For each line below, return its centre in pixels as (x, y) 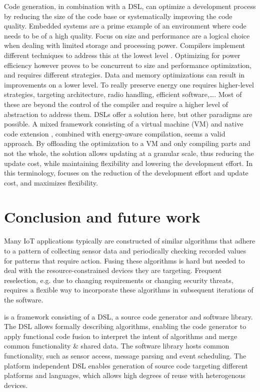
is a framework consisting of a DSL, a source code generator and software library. (128, 316)
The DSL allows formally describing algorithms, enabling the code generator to (125, 326)
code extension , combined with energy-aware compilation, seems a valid (115, 133)
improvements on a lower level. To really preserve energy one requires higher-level (129, 84)
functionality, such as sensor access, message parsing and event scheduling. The (125, 355)
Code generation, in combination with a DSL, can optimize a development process (130, 6)
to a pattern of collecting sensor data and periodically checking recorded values (125, 250)
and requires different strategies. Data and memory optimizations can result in (124, 75)
